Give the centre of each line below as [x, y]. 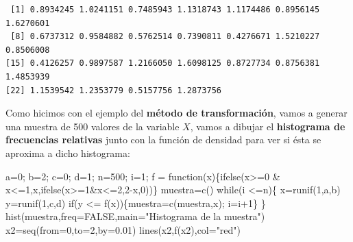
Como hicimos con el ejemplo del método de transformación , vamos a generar [176, 113]
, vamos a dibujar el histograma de [268, 126]
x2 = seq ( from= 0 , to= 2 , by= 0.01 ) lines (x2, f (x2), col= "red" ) [123, 229]
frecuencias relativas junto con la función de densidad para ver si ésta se [163, 140]
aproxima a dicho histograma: [68, 153]
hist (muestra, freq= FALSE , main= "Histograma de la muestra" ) [135, 216]
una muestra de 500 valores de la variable [93, 126]
